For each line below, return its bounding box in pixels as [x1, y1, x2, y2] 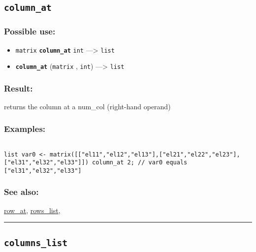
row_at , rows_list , [4, 205, 61, 215]
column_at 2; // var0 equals [92, 159, 188, 166]
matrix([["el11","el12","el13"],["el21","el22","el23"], [50, 151, 240, 158]
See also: [4, 186, 39, 198]
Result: [4, 82, 33, 94]
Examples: [4, 122, 46, 134]
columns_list [4, 237, 67, 248]
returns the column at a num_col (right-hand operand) [4, 101, 171, 112]
